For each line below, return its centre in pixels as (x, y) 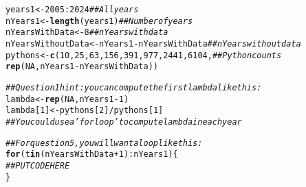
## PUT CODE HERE (38, 165)
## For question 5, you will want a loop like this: (104, 143)
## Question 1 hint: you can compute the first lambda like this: (134, 87)
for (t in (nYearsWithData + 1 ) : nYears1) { (92, 154)
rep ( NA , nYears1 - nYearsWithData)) (82, 67)
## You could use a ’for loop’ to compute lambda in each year (124, 122)
